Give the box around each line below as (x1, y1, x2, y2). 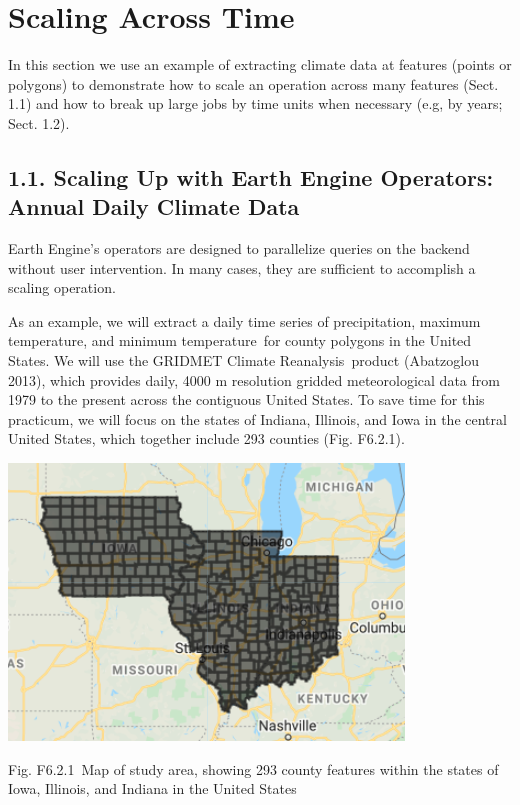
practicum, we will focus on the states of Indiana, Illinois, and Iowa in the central (8, 408, 507, 429)
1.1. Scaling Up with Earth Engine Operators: (8, 161, 494, 192)
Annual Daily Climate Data (8, 191, 300, 222)
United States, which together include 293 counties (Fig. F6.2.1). (8, 428, 405, 449)
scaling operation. (8, 277, 116, 298)
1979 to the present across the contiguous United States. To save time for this (8, 389, 485, 410)
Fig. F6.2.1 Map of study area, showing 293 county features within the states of (8, 758, 499, 779)
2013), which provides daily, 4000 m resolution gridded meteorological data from (8, 369, 500, 390)
